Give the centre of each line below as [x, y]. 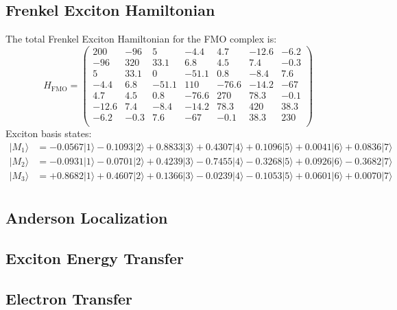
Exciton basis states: [49, 133]
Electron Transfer [69, 298]
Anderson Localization [87, 218]
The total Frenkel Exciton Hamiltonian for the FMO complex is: [141, 39]
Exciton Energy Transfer [95, 258]
